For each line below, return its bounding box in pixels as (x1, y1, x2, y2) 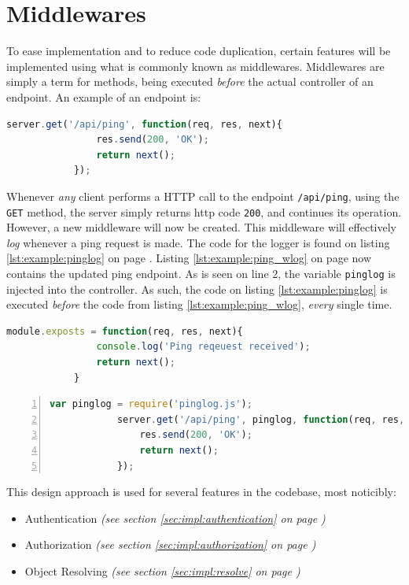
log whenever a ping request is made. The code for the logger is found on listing (6, 234, 390, 250)
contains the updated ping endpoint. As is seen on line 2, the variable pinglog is (6, 265, 396, 281)
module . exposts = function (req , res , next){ (6, 325, 243, 337)
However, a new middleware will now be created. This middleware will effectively (6, 219, 396, 235)
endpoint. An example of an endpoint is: (6, 88, 201, 105)
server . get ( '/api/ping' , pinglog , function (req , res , (116, 413, 405, 425)
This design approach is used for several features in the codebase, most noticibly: (6, 483, 396, 500)
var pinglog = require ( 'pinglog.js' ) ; (50, 398, 252, 410)
